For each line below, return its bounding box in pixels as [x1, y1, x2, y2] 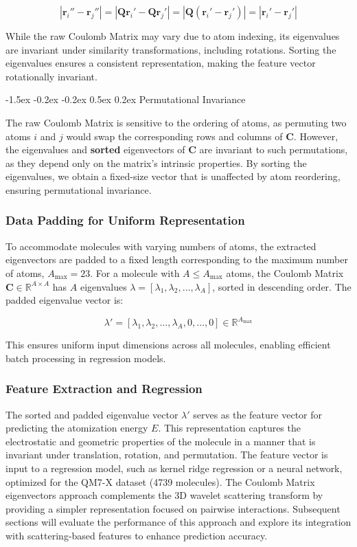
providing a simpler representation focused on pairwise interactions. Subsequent [5, 501, 341, 515]
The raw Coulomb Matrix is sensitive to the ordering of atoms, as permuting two [5, 115, 347, 129]
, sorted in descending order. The [212, 279, 352, 293]
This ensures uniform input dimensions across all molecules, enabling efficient [5, 337, 331, 352]
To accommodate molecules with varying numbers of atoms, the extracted [5, 238, 316, 253]
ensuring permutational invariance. [5, 182, 152, 197]
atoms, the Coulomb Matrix [226, 265, 344, 280]
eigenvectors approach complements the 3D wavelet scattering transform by [5, 488, 323, 502]
